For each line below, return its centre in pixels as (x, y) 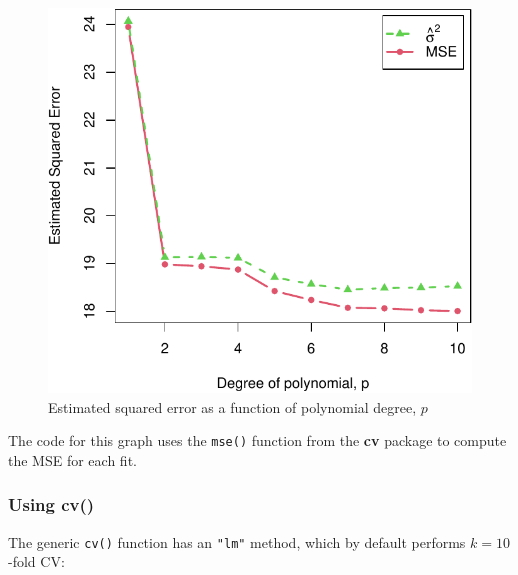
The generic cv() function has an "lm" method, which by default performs (237, 541)
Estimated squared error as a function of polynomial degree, (232, 406)
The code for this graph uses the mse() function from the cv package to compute (257, 440)
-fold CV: (36, 561)
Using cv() (51, 504)
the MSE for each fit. (72, 459)
